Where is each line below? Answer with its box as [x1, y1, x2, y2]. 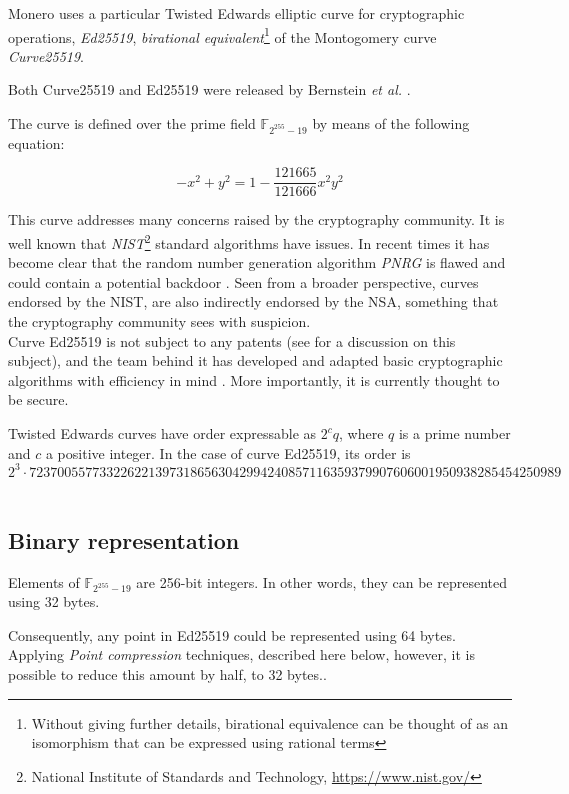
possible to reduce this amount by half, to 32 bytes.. [8, 664, 327, 685]
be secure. [8, 389, 69, 410]
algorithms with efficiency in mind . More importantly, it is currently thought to [8, 369, 500, 390]
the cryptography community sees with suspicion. [8, 311, 311, 332]
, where [338, 423, 384, 444]
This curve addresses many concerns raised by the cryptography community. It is [8, 209, 505, 230]
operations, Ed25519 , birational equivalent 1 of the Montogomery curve [8, 23, 437, 47]
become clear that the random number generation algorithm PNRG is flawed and [8, 252, 506, 273]
